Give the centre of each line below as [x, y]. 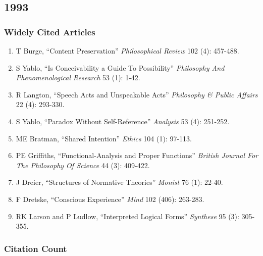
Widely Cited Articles [50, 32]
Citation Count [36, 248]
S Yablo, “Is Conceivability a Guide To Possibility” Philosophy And [120, 67]
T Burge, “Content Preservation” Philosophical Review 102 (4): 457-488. [127, 50]
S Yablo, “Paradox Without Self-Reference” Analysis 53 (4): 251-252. [123, 121]
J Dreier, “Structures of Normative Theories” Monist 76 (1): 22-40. [119, 182]
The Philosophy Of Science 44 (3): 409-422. [83, 165]
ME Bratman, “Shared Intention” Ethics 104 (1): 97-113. [104, 138]
